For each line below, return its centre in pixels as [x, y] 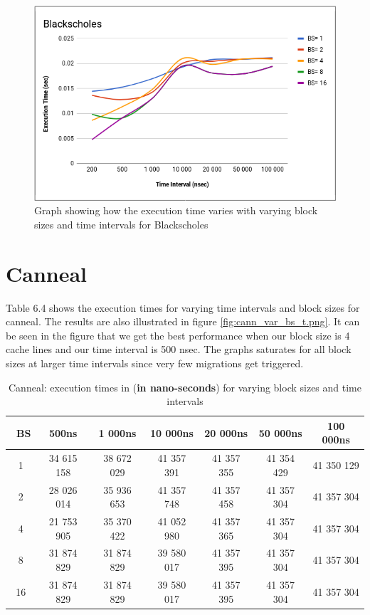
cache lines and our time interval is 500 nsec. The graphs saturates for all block [179, 349]
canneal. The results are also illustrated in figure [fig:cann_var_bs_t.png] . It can [183, 321]
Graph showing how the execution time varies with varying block [176, 210]
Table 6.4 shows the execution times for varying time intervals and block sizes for [183, 307]
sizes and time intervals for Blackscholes [121, 224]
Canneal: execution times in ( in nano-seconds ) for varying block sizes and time [185, 387]
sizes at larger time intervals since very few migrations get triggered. [155, 363]
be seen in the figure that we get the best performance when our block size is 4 [178, 335]
